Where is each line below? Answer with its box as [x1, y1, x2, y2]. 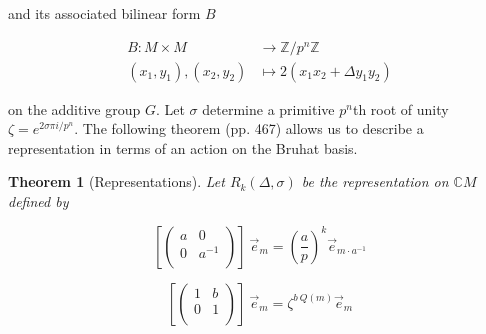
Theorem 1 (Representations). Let [8, 171, 225, 192]
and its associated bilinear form [8, 3, 201, 23]
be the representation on [301, 171, 449, 192]
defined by [8, 191, 69, 212]
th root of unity [352, 98, 449, 119]
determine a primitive [202, 98, 335, 119]
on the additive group [8, 98, 141, 119]
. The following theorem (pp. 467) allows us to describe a [74, 118, 424, 139]
